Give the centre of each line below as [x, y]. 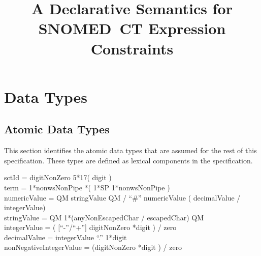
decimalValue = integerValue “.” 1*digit [66, 237]
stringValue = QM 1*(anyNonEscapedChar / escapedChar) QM [104, 217]
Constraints [132, 48]
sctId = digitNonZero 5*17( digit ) [58, 177]
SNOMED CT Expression [132, 28]
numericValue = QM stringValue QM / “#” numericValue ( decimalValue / [122, 197]
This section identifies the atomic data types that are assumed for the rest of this [130, 150]
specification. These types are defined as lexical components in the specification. [128, 160]
